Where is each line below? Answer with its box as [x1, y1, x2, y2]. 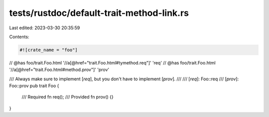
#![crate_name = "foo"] [19, 47, 78, 53]
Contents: [9, 34, 29, 40]
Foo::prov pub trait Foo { [9, 83, 59, 89]
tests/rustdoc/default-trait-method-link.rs [9, 7, 189, 18]
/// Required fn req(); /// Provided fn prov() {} [21, 94, 114, 100]
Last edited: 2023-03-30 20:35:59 [9, 25, 80, 31]
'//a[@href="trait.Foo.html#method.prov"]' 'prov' [9, 67, 110, 73]
